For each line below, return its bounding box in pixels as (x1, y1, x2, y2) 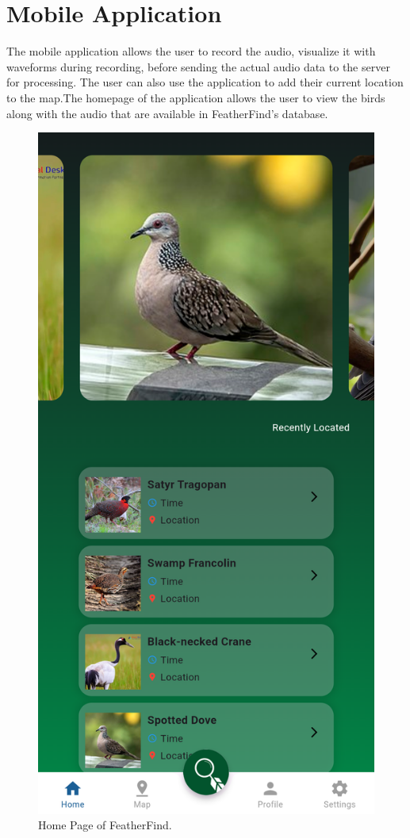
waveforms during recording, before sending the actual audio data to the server (6, 58, 390, 75)
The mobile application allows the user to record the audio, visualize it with (6, 43, 376, 59)
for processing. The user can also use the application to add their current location (6, 74, 404, 90)
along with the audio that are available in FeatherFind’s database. (6, 105, 328, 121)
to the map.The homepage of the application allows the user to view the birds (6, 89, 385, 105)
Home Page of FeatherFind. (38, 817, 172, 833)
